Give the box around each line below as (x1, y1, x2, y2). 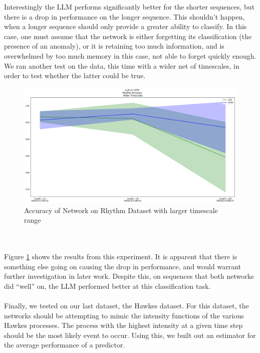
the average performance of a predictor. (4, 339, 125, 350)
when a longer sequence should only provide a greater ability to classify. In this (4, 21, 247, 32)
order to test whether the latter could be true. (4, 70, 146, 81)
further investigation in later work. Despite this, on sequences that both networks (4, 271, 254, 281)
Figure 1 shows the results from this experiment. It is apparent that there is (4, 251, 237, 261)
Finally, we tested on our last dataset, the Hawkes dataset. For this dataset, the (4, 300, 249, 310)
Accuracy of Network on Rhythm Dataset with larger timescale (24, 205, 218, 215)
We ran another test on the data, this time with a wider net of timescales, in (4, 60, 239, 71)
